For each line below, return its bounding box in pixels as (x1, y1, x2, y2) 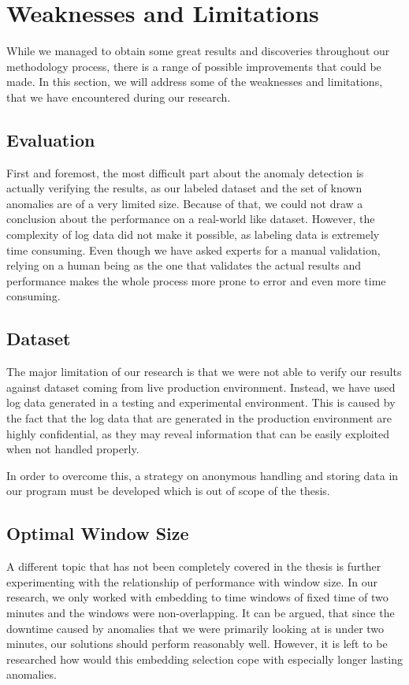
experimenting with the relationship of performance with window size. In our (6, 573, 377, 590)
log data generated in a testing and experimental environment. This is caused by (6, 394, 396, 411)
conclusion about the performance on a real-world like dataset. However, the (6, 210, 375, 227)
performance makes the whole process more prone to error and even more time (6, 272, 386, 289)
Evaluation (6, 127, 95, 151)
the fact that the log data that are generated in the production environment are (6, 410, 392, 426)
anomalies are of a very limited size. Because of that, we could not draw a (6, 195, 363, 211)
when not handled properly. (6, 441, 139, 457)
